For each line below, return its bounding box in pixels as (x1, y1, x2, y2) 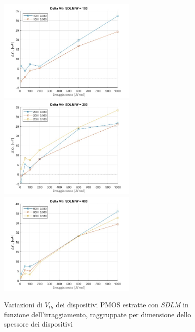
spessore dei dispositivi (4, 319, 73, 329)
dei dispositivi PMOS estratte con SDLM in (56, 299, 189, 310)
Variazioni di (4, 299, 42, 310)
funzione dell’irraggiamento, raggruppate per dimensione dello (4, 309, 191, 319)
